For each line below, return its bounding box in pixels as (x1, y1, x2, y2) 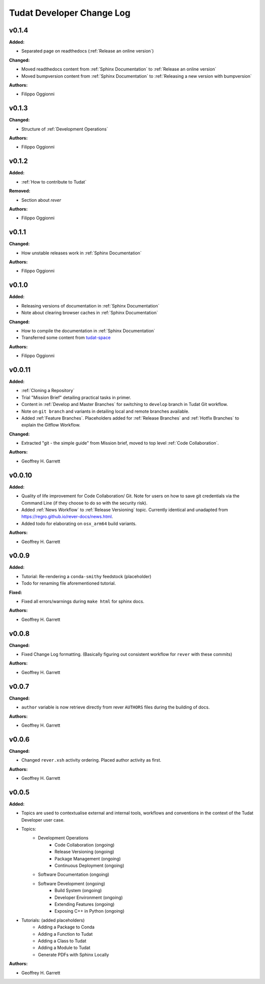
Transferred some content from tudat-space (21, 335, 111, 340)
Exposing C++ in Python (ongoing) (54, 908, 125, 914)
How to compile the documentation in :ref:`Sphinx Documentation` (21, 328, 156, 334)
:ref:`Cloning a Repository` (21, 388, 75, 394)
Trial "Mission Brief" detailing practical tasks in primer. (21, 394, 132, 400)
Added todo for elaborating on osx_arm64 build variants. (21, 521, 137, 526)
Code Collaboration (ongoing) (54, 842, 115, 848)
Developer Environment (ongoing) (54, 894, 123, 900)
